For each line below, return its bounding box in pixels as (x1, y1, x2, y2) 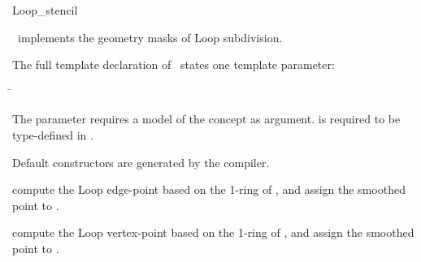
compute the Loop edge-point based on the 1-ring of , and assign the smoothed (12, 181, 406, 198)
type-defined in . (12, 126, 93, 143)
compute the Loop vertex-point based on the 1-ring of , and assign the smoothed (12, 224, 414, 241)
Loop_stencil (12, 2, 78, 18)
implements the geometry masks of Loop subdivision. (17, 28, 283, 45)
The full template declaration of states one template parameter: (12, 56, 335, 73)
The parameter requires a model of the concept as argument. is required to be (12, 110, 401, 127)
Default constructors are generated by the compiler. (12, 153, 270, 170)
